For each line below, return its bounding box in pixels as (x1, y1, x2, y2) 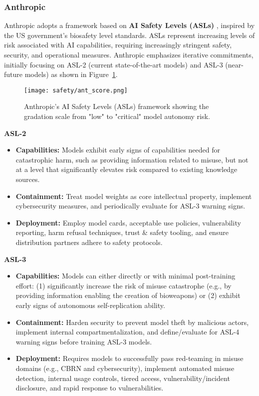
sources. (15, 174, 40, 184)
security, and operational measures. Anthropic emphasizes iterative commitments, (4, 49, 254, 59)
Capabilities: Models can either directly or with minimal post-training (15, 270, 236, 281)
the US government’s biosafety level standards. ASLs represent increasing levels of (4, 29, 255, 40)
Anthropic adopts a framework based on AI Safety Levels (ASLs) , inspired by (4, 20, 255, 30)
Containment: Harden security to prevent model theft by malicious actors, (15, 316, 249, 327)
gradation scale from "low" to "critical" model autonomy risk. (24, 111, 210, 121)
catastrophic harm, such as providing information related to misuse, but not (15, 154, 249, 164)
